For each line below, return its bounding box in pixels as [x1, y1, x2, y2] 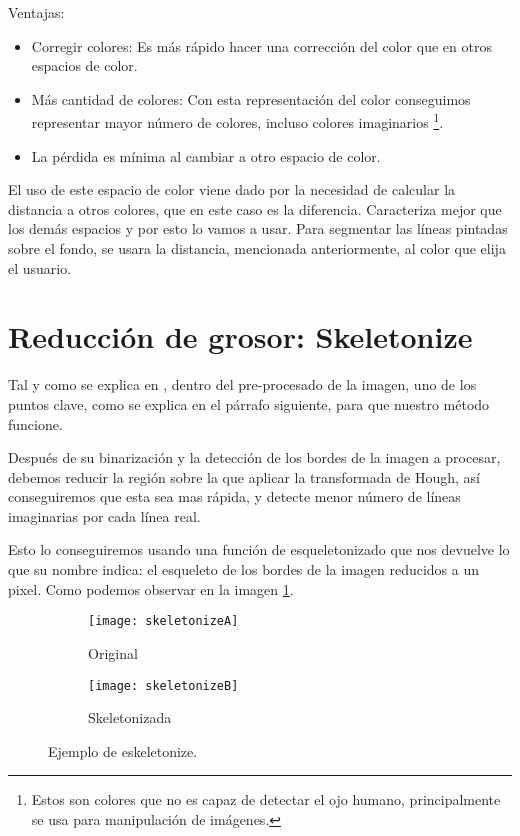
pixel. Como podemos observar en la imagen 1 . [8, 578, 294, 599]
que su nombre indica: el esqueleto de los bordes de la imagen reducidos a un [8, 559, 480, 580]
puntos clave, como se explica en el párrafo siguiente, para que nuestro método [8, 393, 490, 414]
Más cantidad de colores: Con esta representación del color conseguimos [31, 88, 471, 109]
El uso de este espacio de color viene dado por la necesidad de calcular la [8, 179, 456, 200]
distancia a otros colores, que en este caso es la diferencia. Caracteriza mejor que [8, 198, 502, 219]
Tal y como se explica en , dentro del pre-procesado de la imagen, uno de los [8, 374, 477, 395]
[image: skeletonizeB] [88, 678, 239, 693]
